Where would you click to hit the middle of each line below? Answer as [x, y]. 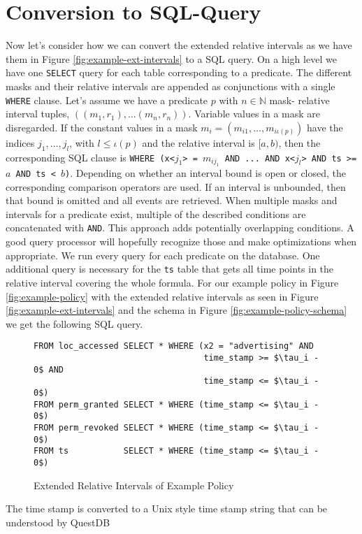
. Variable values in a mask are [254, 114]
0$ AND [49, 369]
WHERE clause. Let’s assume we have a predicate [107, 100]
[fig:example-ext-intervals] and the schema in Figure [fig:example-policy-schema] [176, 310]
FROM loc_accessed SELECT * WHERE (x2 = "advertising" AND [174, 346]
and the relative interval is [198, 142]
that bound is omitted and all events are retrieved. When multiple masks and [172, 200]
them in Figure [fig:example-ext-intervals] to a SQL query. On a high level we [171, 58]
